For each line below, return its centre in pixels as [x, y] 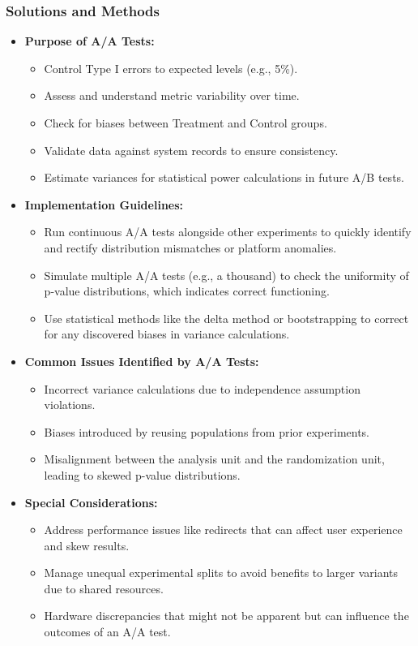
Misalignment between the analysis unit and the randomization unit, [214, 459]
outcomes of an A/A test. [107, 632]
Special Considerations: [91, 502]
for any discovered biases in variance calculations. [167, 334]
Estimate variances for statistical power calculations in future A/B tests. [224, 177]
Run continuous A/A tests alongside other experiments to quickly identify [228, 232]
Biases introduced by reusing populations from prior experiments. [207, 431]
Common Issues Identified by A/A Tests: [142, 361]
